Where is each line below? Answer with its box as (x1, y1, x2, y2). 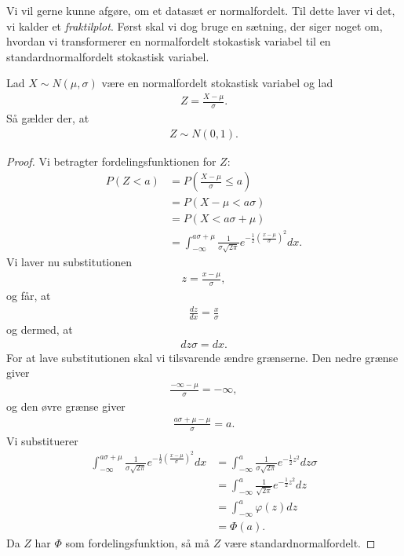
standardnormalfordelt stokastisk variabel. (6, 48, 209, 64)
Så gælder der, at (6, 110, 89, 126)
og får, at (6, 287, 51, 304)
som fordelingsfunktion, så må (65, 535, 209, 551)
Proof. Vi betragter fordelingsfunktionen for (6, 152, 217, 169)
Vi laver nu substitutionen (6, 254, 133, 270)
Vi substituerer (6, 432, 78, 448)
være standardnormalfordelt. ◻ (224, 535, 376, 551)
